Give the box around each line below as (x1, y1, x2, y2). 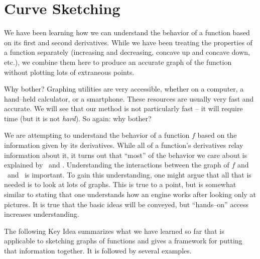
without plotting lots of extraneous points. (4, 66, 135, 77)
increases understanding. (4, 209, 79, 219)
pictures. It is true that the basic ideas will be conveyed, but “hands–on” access (4, 199, 249, 209)
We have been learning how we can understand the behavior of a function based (4, 27, 250, 38)
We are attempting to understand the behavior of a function (4, 130, 190, 140)
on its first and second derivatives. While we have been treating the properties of (4, 37, 252, 47)
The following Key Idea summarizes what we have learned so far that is (4, 225, 224, 236)
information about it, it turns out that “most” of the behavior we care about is (4, 149, 247, 160)
